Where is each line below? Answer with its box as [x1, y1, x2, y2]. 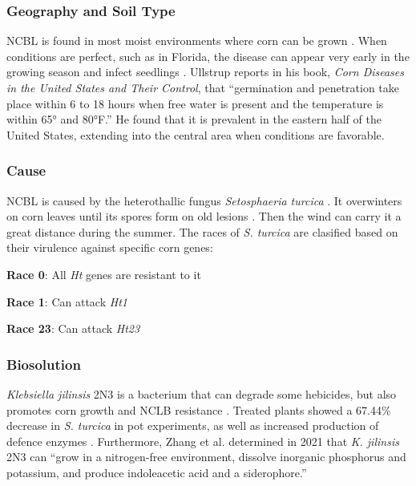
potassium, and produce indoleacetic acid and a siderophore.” [6, 464, 307, 480]
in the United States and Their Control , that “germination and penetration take [6, 79, 400, 95]
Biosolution [6, 354, 81, 374]
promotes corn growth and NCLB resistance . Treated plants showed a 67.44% [6, 401, 391, 418]
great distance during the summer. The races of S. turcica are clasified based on [6, 223, 398, 240]
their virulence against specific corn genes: [6, 239, 213, 256]
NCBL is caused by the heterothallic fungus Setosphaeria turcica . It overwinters [6, 192, 402, 209]
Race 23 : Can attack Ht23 [6, 320, 140, 337]
